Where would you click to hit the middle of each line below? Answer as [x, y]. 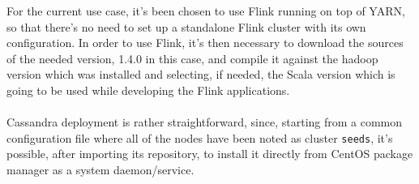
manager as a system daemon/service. [100, 169]
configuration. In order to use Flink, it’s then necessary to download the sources [205, 43]
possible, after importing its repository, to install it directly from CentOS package [210, 154]
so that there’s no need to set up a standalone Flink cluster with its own [186, 26]
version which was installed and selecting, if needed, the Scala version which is [201, 74]
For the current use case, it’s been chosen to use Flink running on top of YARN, [206, 11]
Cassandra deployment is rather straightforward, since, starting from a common [205, 122]
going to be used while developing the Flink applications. [148, 90]
